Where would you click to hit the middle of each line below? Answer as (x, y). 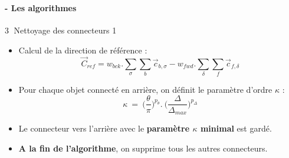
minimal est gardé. (236, 128)
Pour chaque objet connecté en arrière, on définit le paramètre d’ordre (145, 89)
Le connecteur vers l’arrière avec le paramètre (104, 128)
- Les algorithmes (41, 7)
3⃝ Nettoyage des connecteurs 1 (61, 30)
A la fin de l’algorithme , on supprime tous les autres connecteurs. (143, 148)
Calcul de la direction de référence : (83, 50)
